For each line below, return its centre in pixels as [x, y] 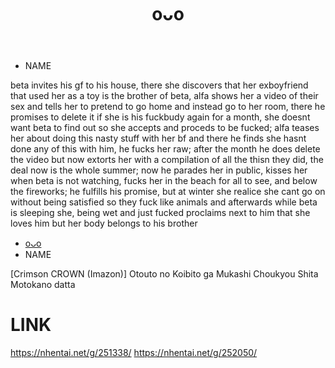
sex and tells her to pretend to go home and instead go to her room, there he [168, 107]
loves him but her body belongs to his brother [104, 223]
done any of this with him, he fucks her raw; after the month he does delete [165, 149]
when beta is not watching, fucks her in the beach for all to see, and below [164, 181]
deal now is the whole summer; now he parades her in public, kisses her [159, 170]
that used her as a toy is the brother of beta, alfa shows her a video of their [164, 96]
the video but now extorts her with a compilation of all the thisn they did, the [167, 160]
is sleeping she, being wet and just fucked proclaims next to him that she [160, 213]
